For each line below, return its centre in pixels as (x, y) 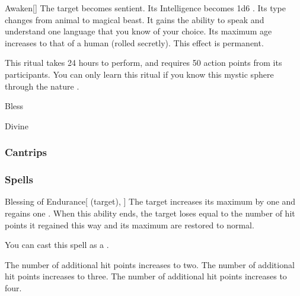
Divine (17, 125)
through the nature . (42, 86)
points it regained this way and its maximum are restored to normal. (130, 225)
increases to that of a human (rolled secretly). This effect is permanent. (134, 42)
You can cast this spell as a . (57, 245)
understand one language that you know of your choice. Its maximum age (138, 31)
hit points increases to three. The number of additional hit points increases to (146, 276)
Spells (19, 179)
